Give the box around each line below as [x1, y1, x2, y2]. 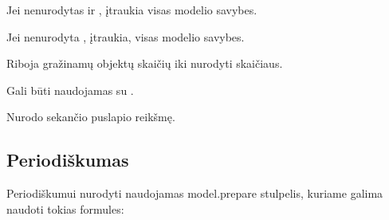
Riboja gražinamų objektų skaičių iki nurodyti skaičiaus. [6, 55, 283, 72]
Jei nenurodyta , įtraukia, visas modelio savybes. [6, 28, 245, 45]
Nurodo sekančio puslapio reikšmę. [6, 108, 175, 125]
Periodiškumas [6, 147, 129, 172]
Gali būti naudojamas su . [6, 81, 134, 98]
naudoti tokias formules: [6, 200, 124, 217]
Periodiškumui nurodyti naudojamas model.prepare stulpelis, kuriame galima [6, 185, 383, 202]
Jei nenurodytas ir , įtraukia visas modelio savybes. [6, 2, 257, 18]
